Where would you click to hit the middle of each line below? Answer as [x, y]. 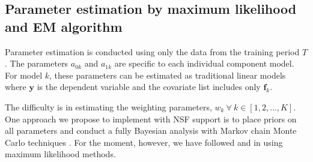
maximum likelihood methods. [60, 154]
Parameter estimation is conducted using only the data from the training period [152, 51]
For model [24, 75]
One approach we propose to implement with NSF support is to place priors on [151, 118]
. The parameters [37, 63]
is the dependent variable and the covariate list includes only [149, 87]
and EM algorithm [64, 26]
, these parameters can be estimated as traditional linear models [168, 75]
